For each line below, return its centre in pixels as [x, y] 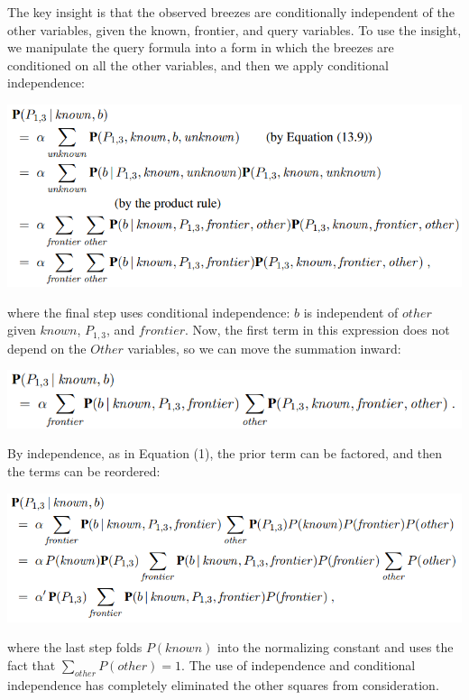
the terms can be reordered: [84, 470]
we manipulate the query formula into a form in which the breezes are [201, 47]
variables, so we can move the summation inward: [264, 348]
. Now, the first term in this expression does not [317, 330]
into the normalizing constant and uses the [335, 647]
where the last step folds [75, 647]
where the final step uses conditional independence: [149, 312]
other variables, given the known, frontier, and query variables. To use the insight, [234, 29]
